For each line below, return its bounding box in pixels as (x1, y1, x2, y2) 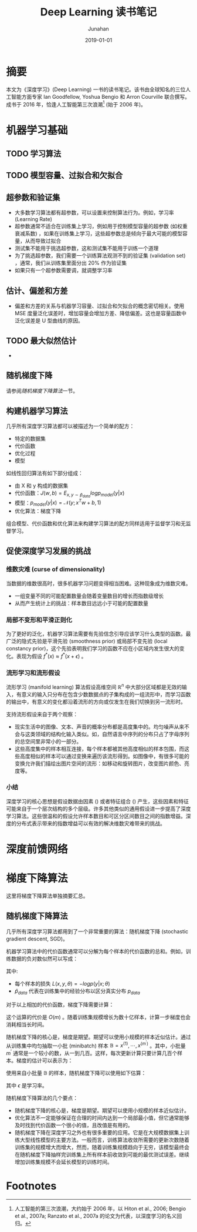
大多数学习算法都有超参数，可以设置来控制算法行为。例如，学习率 (14, 209, 174, 216)
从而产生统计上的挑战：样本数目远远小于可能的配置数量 (14, 599, 148, 606)
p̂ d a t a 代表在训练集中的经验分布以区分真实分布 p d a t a (14, 987, 141, 996)
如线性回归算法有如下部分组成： (6, 470, 83, 477)
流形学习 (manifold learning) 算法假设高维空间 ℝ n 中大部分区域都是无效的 (6, 682, 182, 690)
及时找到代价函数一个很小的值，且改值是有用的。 (14, 1121, 133, 1129)
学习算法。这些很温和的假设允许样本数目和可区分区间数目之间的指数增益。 (6, 812, 186, 819)
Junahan (87, 25, 110, 32)
